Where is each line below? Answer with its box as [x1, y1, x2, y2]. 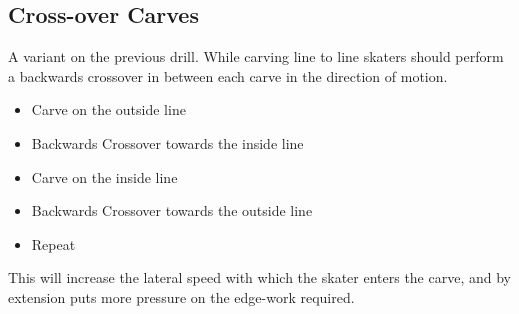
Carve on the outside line [31, 99, 186, 120]
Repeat [31, 233, 76, 254]
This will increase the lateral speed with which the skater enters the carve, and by [8, 267, 511, 288]
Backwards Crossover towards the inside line [31, 132, 304, 153]
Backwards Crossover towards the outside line [31, 200, 313, 221]
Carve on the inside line [31, 166, 178, 187]
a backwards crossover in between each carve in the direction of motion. [8, 65, 448, 86]
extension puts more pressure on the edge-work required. [8, 286, 355, 307]
